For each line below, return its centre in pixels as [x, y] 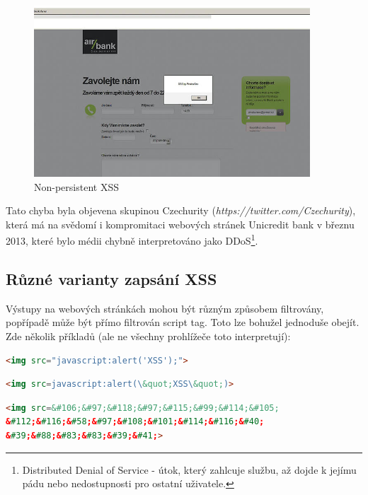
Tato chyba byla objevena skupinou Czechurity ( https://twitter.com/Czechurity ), [181, 210]
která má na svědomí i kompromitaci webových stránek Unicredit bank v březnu [180, 224]
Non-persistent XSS [76, 186]
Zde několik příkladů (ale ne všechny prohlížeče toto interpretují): [148, 336]
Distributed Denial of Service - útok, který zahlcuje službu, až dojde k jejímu [189, 469]
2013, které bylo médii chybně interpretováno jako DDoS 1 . [132, 240]
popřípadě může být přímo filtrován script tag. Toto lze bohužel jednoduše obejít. [183, 322]
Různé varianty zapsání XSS [111, 279]
